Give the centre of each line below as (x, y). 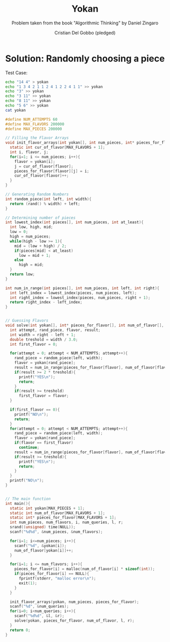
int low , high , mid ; (31, 227)
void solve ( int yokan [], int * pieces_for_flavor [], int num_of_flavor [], (85, 325)
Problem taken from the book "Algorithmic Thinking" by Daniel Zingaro (85, 23)
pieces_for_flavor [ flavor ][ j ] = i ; (52, 171)
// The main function (28, 499)
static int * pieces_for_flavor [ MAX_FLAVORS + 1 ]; (63, 518)
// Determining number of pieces (40, 218)
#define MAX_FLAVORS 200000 (35, 124)
